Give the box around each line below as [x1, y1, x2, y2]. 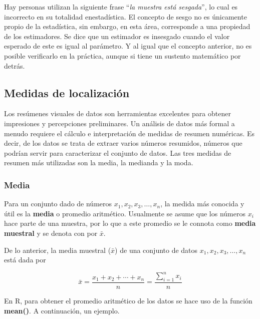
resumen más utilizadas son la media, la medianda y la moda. [4, 157, 193, 168]
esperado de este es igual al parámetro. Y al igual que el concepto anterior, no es [4, 41, 252, 51]
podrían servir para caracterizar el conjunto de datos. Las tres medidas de [4, 147, 231, 158]
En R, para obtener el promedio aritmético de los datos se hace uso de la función [4, 295, 252, 306]
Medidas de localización [4, 85, 130, 100]
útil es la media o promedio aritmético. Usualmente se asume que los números [4, 208, 245, 218]
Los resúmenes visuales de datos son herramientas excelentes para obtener [4, 108, 231, 119]
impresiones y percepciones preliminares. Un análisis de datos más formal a [4, 118, 235, 128]
